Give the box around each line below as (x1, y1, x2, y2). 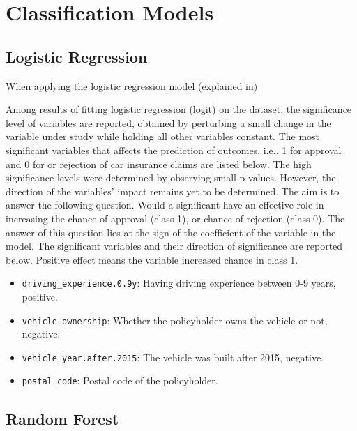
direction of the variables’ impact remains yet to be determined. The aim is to (6, 183, 340, 198)
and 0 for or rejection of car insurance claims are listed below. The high (6, 156, 312, 171)
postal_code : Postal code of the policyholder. (22, 373, 218, 388)
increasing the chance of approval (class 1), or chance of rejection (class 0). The (6, 211, 345, 225)
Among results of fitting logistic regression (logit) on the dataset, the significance (6, 102, 352, 116)
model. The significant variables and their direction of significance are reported (6, 239, 343, 253)
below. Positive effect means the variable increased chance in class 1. (6, 252, 298, 266)
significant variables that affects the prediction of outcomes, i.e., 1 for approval (6, 142, 342, 157)
